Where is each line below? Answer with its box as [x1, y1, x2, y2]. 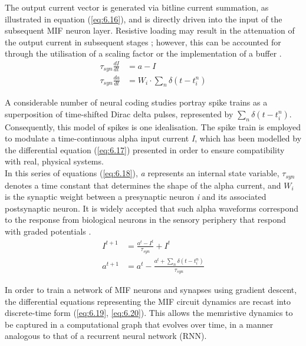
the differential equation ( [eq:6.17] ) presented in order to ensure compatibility [5, 143, 285, 156]
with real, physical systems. [5, 155, 104, 167]
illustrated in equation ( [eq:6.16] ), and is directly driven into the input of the [5, 12, 282, 25]
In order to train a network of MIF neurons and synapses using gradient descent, [5, 283, 297, 295]
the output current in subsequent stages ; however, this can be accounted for [5, 35, 281, 48]
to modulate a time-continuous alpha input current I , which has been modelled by [5, 132, 302, 144]
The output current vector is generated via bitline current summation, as [5, 1, 269, 13]
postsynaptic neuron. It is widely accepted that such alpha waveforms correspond [5, 202, 299, 214]
